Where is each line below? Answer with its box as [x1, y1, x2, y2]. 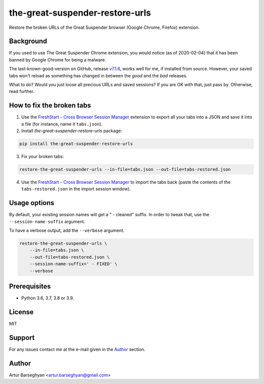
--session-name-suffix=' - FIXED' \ [29, 261, 117, 267]
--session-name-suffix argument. [9, 218, 86, 225]
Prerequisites [9, 282, 51, 291]
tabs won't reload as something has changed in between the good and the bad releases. [9, 72, 188, 78]
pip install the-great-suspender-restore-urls [19, 141, 133, 147]
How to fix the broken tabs [9, 101, 91, 110]
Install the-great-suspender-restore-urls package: [21, 128, 122, 134]
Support [9, 333, 35, 342]
